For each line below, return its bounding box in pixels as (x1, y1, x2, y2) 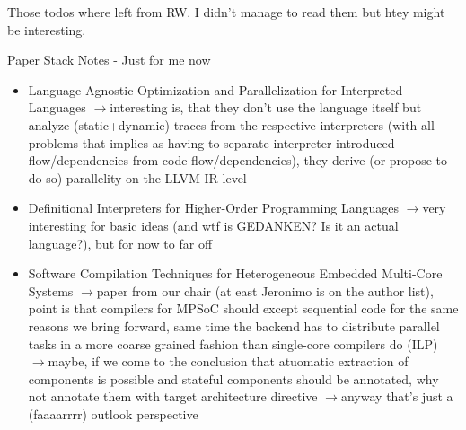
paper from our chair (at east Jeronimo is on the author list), (96, 281, 434, 300)
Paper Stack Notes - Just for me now (7, 50, 211, 69)
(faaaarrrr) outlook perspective (28, 404, 198, 423)
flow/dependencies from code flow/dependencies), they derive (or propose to (28, 151, 448, 170)
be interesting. (7, 20, 86, 39)
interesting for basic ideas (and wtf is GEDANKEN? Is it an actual (28, 215, 399, 234)
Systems (28, 281, 74, 300)
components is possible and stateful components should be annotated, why (28, 369, 439, 388)
